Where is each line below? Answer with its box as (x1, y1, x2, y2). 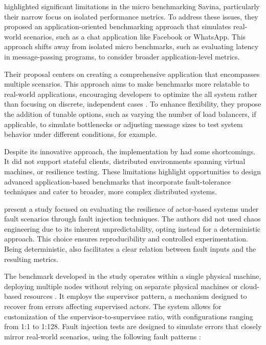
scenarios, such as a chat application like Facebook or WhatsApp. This (24, 31, 246, 42)
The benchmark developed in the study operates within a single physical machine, (4, 271, 261, 281)
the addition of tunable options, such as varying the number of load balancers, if (4, 108, 256, 119)
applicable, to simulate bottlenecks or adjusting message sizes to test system (4, 118, 243, 129)
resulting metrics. (4, 253, 59, 264)
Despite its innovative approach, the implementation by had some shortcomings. (4, 146, 256, 156)
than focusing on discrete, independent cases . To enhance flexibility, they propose (4, 98, 261, 109)
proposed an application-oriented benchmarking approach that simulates (4, 21, 231, 32)
